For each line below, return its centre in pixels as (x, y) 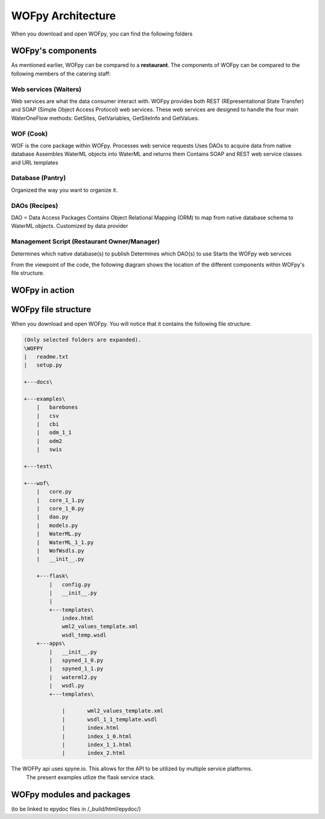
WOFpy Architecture (63, 16)
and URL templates (35, 162)
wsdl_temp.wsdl (84, 635)
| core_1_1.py (60, 500)
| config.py (70, 584)
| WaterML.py (59, 534)
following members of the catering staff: (61, 74)
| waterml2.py (73, 677)
